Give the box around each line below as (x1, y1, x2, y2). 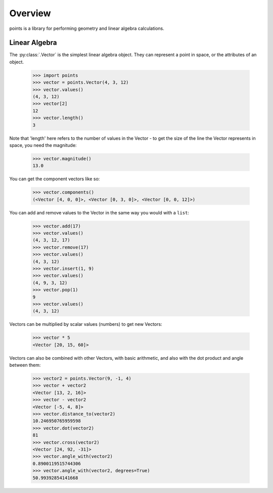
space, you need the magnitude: (9, 142, 77, 148)
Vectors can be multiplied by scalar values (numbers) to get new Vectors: (9, 321, 162, 327)
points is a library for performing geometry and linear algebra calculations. (9, 25, 164, 31)
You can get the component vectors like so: (9, 176, 100, 182)
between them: (9, 362, 41, 368)
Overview (9, 8, 51, 19)
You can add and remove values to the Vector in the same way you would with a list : (9, 209, 190, 215)
